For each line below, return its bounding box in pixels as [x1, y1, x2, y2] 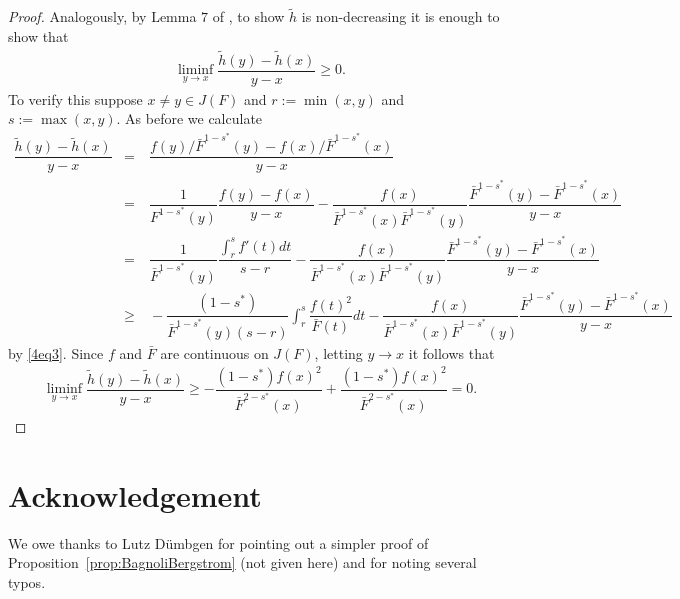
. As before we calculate [116, 108, 263, 129]
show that [8, 25, 69, 46]
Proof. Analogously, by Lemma [8, 6, 197, 27]
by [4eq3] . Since [8, 342, 104, 363]
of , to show [212, 6, 285, 27]
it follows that [408, 342, 495, 363]
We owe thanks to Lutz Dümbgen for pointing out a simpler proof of [8, 532, 429, 553]
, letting [314, 342, 363, 363]
